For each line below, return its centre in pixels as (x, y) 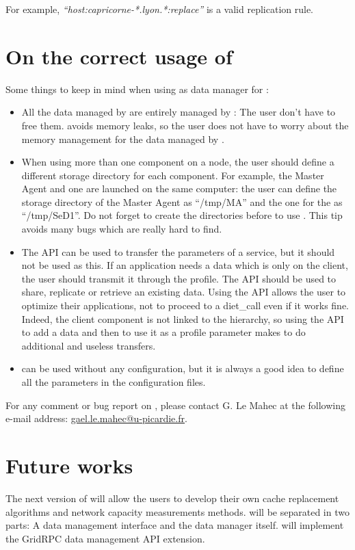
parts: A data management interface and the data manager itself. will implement (175, 525)
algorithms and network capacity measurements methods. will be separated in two (177, 511)
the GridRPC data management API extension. (105, 538)
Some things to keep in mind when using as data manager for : (137, 89)
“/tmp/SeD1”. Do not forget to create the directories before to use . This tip (182, 215)
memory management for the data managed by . (123, 139)
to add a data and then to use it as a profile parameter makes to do (163, 332)
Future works (69, 465)
